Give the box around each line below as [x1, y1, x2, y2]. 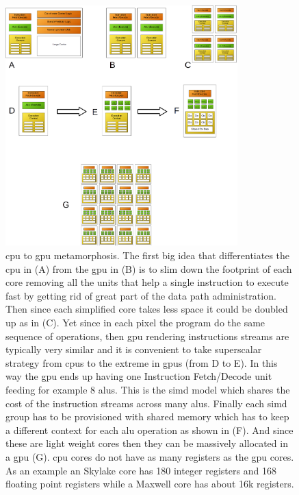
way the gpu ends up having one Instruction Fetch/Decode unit [5, 369, 272, 383]
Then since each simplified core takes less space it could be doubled [5, 302, 288, 316]
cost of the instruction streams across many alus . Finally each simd [5, 396, 287, 410]
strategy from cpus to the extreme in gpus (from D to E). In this [5, 355, 278, 370]
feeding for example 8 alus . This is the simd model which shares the [5, 383, 290, 396]
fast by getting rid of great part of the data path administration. [5, 288, 276, 302]
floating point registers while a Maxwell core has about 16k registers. [5, 476, 294, 491]
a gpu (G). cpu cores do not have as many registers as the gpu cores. [5, 449, 294, 463]
